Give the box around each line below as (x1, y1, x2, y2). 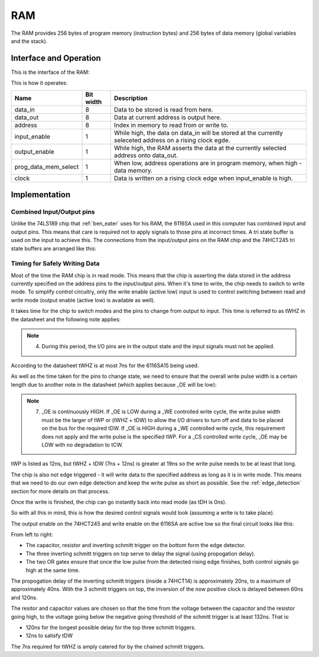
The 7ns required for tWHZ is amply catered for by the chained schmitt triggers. (11, 643, 205, 650)
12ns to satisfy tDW (25, 632, 73, 639)
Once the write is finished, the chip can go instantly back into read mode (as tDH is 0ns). (11, 498, 227, 505)
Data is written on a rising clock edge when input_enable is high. (113, 174, 294, 182)
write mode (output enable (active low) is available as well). (11, 296, 155, 303)
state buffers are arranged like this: (11, 245, 97, 252)
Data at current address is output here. (113, 113, 222, 121)
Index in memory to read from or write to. (113, 121, 229, 129)
